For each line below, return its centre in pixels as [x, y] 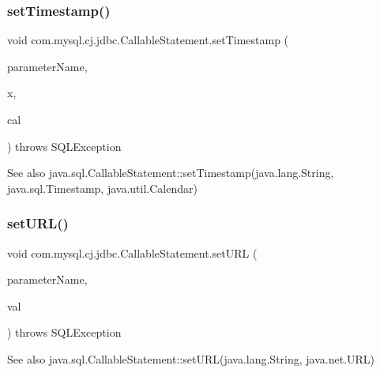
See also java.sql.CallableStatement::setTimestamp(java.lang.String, [171, 173]
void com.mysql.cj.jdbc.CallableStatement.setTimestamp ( [148, 40]
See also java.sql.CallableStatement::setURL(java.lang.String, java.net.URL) [191, 358]
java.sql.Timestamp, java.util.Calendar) [102, 188]
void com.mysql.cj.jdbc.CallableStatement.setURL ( [132, 252]
